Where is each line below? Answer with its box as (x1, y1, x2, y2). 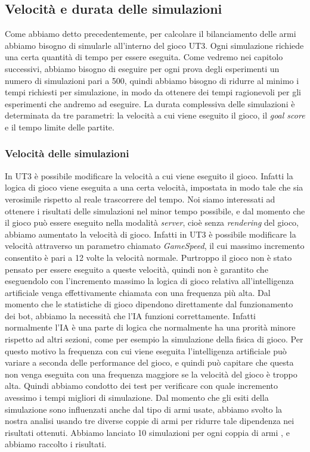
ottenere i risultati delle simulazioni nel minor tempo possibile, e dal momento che (5, 204, 305, 217)
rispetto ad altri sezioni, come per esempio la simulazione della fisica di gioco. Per (5, 333, 303, 345)
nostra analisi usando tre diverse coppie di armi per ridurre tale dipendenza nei (5, 414, 294, 427)
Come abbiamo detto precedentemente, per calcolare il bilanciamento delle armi (5, 27, 296, 40)
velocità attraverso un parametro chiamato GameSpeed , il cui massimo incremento (5, 239, 305, 252)
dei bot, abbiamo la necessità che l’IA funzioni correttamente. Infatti (5, 309, 256, 322)
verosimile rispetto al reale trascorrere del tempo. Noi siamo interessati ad (5, 192, 275, 205)
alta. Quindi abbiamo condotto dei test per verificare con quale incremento (5, 379, 278, 392)
